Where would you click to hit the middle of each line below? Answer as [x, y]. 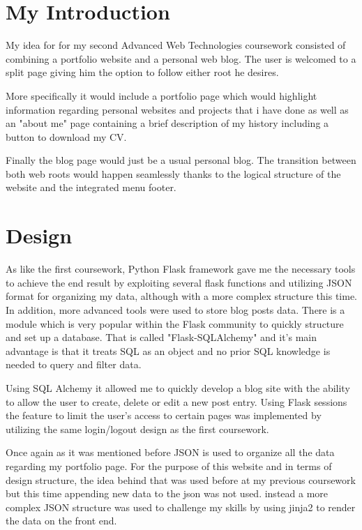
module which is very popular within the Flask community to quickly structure [175, 323]
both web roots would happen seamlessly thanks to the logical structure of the [173, 173]
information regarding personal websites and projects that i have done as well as [177, 109]
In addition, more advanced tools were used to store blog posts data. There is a [175, 309]
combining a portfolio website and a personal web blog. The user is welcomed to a [181, 58]
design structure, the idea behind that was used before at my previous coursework [181, 479]
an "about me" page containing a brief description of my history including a [167, 123]
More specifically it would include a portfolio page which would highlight [161, 95]
